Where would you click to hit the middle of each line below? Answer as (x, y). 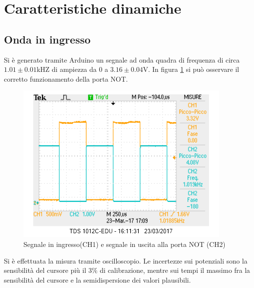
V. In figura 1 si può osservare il (191, 69)
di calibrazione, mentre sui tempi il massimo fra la (175, 270)
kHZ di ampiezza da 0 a (72, 69)
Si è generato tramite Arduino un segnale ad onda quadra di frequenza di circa (122, 59)
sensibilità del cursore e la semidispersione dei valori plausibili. (97, 279)
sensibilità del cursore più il (45, 270)
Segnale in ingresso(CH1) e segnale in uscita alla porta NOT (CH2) (125, 244)
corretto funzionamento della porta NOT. (66, 78)
